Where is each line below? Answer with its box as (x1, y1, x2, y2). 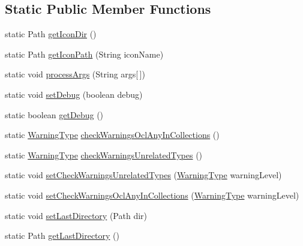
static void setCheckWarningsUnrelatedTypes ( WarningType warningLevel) (5, 169, 282, 181)
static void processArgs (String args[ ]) (5, 68, 145, 80)
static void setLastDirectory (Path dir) (5, 209, 148, 221)
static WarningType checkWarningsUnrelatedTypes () (5, 148, 203, 161)
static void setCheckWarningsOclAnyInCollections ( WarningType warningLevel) (5, 188, 299, 201)
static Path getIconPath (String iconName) (5, 47, 164, 60)
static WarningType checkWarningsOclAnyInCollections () (5, 128, 220, 141)
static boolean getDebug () (5, 108, 104, 121)
